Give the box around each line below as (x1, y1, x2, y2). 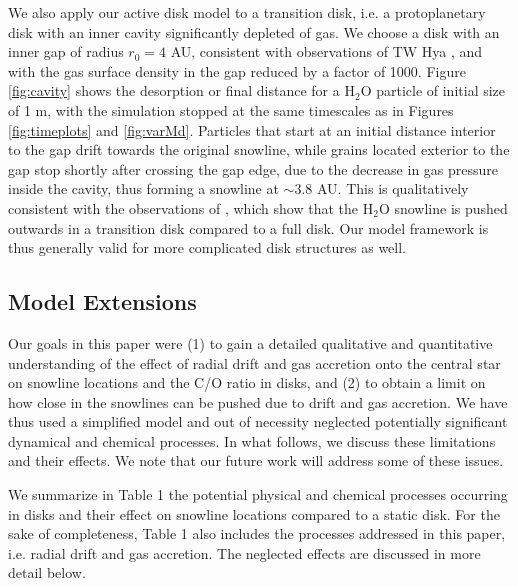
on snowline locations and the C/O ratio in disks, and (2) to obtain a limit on (8, 372, 486, 393)
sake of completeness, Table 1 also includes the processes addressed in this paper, (8, 523, 506, 544)
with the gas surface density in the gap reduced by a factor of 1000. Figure (8, 60, 466, 81)
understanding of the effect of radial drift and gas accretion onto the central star (8, 352, 501, 373)
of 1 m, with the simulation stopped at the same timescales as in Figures (8, 99, 454, 120)
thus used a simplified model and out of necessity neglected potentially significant (8, 411, 508, 432)
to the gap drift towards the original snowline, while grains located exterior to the (8, 139, 510, 160)
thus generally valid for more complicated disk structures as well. (8, 237, 407, 258)
